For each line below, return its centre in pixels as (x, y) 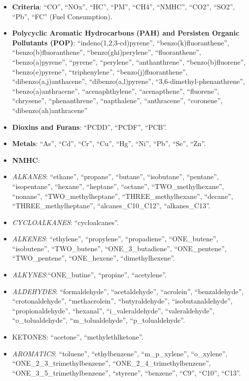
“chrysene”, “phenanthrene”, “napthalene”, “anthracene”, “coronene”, (117, 100)
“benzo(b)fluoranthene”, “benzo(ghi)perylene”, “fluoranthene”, (107, 52)
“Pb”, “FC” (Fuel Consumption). (62, 16)
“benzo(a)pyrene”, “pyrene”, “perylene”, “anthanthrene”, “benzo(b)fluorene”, (129, 61)
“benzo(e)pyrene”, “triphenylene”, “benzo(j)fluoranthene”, (100, 71)
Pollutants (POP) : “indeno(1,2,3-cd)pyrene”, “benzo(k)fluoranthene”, (121, 42)
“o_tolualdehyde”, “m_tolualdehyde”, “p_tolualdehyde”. (98, 320)
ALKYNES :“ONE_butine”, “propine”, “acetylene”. (89, 275)
